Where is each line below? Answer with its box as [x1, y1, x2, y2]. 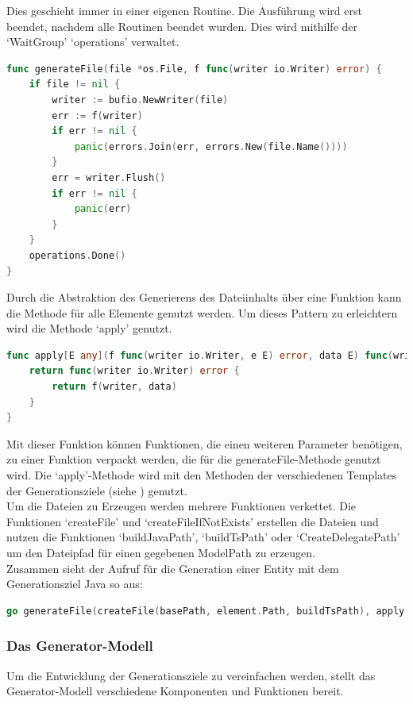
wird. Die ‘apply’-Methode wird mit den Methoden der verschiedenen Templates [6, 467, 397, 483]
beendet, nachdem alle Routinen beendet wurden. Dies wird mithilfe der [6, 17, 357, 34]
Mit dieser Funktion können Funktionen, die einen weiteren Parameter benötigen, [6, 435, 403, 452]
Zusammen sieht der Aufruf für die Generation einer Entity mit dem [6, 560, 339, 576]
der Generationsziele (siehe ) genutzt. [6, 482, 187, 498]
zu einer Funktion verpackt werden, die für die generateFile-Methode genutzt [6, 451, 381, 467]
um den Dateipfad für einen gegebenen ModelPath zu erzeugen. [6, 544, 315, 560]
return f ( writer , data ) [52, 381, 177, 393]
